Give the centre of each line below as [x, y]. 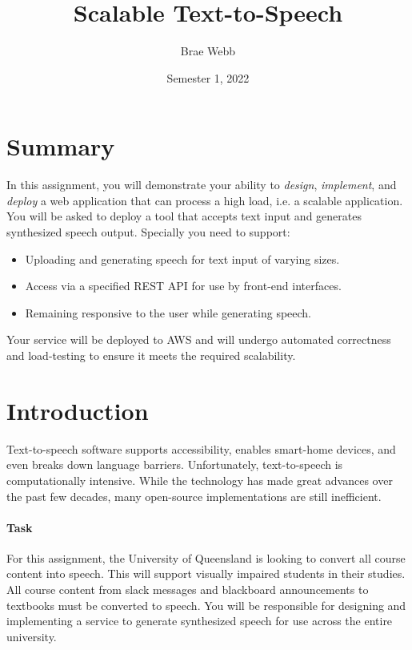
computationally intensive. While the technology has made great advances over [200, 480]
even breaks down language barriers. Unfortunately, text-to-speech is [175, 464]
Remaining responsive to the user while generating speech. [168, 312]
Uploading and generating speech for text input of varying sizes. [182, 258]
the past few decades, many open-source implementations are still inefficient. [194, 496]
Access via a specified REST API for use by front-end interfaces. [183, 286]
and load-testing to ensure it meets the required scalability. [151, 355]
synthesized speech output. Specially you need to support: [148, 232]
